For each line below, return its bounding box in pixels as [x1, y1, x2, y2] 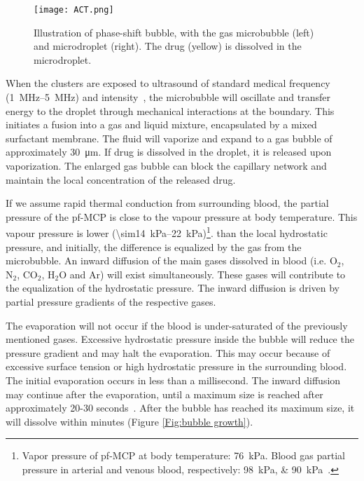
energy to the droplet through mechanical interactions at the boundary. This [6, 103, 335, 118]
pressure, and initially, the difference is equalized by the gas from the [6, 239, 302, 254]
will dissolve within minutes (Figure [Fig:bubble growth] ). [6, 414, 253, 428]
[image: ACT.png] [34, 5, 114, 15]
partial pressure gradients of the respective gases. [6, 294, 216, 309]
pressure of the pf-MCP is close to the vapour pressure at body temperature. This [6, 209, 358, 224]
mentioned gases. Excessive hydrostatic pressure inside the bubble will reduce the [6, 332, 354, 346]
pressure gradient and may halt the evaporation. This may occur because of [6, 345, 330, 360]
